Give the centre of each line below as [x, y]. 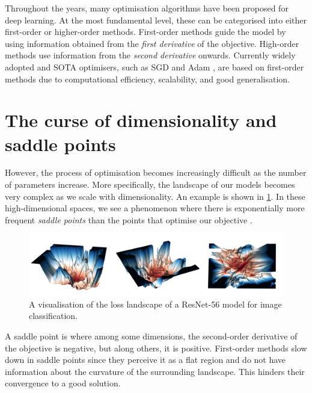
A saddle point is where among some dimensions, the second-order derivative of [151, 336]
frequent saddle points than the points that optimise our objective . [129, 219]
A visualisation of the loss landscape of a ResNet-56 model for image [155, 304]
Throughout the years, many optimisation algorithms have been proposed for [147, 8]
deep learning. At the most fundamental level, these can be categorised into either [156, 20]
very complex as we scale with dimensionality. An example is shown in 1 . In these [155, 196]
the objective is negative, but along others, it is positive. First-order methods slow [156, 348]
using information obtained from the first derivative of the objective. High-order [152, 43]
